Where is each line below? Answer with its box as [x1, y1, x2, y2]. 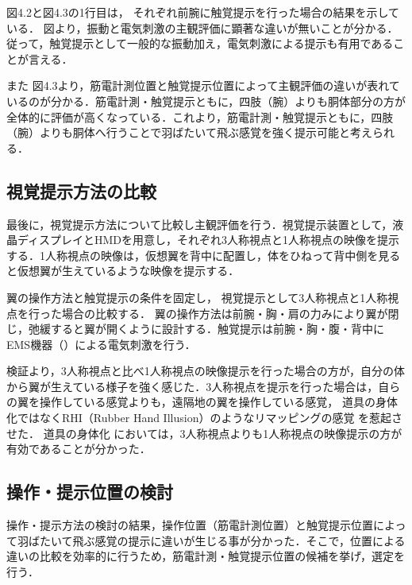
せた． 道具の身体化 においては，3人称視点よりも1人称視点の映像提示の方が [6, 424, 402, 441]
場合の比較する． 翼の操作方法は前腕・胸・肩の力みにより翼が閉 [61, 304, 399, 321]
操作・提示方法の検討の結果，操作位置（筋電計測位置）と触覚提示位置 [6, 517, 373, 533]
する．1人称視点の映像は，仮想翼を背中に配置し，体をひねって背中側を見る [6, 246, 401, 263]
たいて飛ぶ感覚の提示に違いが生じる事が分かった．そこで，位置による [39, 532, 406, 548]
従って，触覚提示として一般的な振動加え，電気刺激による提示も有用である [6, 35, 394, 52]
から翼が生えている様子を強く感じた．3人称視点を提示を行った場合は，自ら [6, 378, 401, 394]
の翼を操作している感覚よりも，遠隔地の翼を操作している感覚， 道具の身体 [6, 393, 398, 410]
